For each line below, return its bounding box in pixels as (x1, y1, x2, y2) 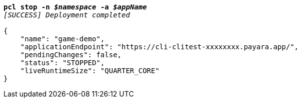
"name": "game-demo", (20, 35, 105, 43)
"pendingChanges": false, (20, 51, 122, 59)
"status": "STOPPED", (20, 59, 105, 67)
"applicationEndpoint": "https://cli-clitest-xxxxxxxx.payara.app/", (20, 43, 299, 51)
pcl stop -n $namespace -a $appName (3, 3, 147, 11)
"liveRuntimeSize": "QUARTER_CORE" (20, 67, 159, 75)
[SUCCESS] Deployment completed (3, 11, 130, 19)
